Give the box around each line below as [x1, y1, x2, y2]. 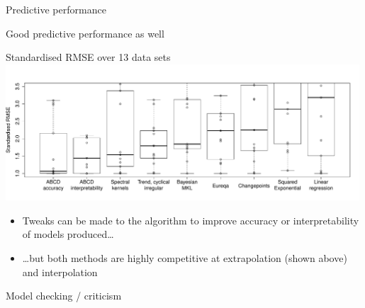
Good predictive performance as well [6, 25, 164, 40]
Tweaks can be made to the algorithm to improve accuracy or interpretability [22, 212, 359, 227]
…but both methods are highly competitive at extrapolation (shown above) [22, 251, 347, 266]
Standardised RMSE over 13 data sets [6, 50, 171, 64]
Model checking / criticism [6, 288, 122, 303]
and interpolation [22, 264, 98, 279]
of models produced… [22, 227, 114, 241]
